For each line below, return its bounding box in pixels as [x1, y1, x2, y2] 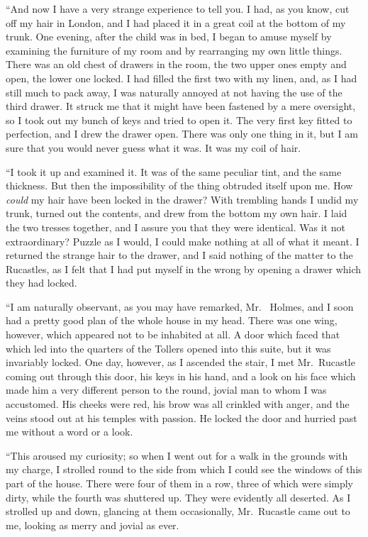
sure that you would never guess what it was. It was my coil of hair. [6, 140, 301, 155]
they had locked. [6, 275, 77, 290]
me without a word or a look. [6, 424, 133, 439]
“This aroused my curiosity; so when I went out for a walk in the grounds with [6, 448, 348, 463]
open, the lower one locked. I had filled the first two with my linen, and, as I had [6, 70, 357, 85]
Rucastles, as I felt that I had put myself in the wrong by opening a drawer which [6, 261, 362, 276]
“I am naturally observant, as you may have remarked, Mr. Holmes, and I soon [6, 299, 354, 314]
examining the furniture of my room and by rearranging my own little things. [6, 43, 342, 57]
